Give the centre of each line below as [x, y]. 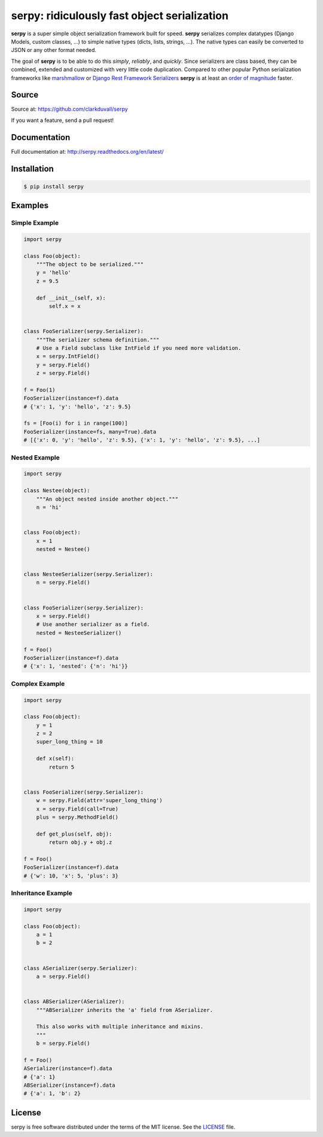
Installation [32, 168]
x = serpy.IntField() [68, 356]
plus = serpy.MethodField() [77, 817]
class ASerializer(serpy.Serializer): [80, 968]
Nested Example [35, 458]
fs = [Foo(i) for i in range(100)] [76, 423]
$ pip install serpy [54, 186]
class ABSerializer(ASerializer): [74, 1002]
